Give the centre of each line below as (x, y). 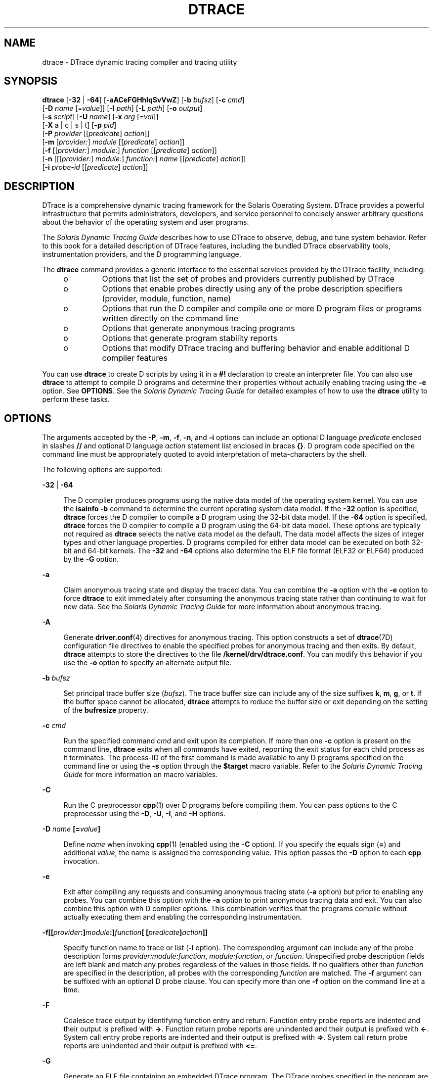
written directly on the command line (170, 318)
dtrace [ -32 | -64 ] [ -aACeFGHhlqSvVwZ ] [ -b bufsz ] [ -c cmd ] (143, 100)
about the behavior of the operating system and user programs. (146, 222)
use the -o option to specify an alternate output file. (148, 663)
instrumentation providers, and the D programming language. (142, 254)
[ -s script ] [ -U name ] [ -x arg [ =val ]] (100, 117)
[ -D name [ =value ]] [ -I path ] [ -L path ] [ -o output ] (122, 108)
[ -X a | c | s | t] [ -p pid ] (79, 125)
